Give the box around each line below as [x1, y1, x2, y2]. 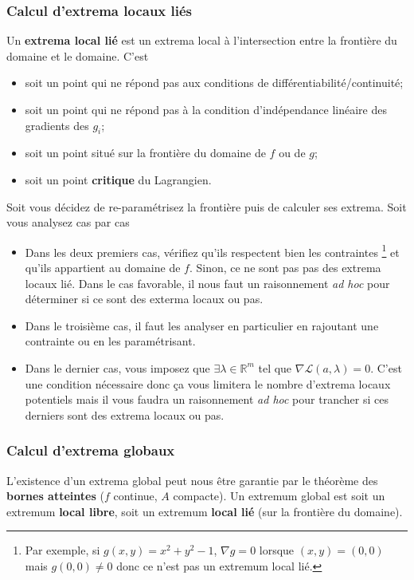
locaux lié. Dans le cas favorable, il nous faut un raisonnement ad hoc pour [25, 274, 390, 291]
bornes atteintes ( [6, 487, 104, 504]
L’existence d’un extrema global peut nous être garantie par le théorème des [6, 471, 378, 488]
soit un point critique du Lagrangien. [25, 171, 212, 187]
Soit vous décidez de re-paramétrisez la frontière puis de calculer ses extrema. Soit [6, 198, 407, 215]
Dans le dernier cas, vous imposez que [25, 359, 210, 376]
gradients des [25, 116, 89, 133]
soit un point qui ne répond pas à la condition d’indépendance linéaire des [25, 101, 387, 117]
